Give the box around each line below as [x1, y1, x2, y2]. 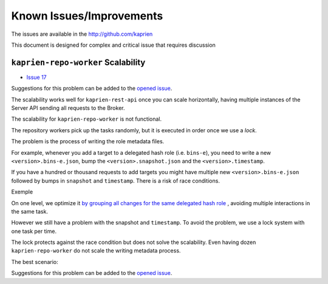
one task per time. [11, 228, 57, 235]
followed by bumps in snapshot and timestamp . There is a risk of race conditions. [11, 177, 220, 184]
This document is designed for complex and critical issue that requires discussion [11, 41, 216, 49]
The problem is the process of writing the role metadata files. [11, 138, 165, 145]
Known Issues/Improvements [11, 9, 163, 22]
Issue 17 [26, 73, 47, 81]
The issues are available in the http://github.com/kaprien [11, 30, 153, 38]
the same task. [11, 208, 49, 215]
